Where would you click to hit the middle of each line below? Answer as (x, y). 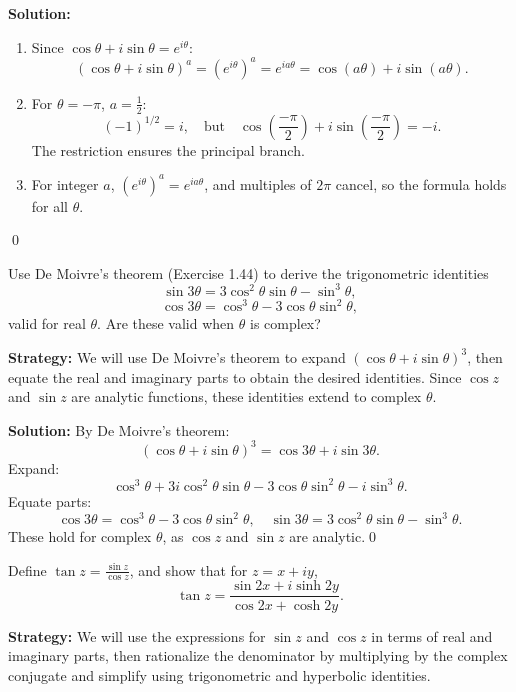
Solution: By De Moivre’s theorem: (119, 429)
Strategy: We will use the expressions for (137, 635)
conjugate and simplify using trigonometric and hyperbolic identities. (219, 674)
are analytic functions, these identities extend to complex (246, 396)
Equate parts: (50, 500)
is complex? (285, 323)
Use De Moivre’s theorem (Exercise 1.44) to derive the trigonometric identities (248, 272)
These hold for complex (80, 536)
